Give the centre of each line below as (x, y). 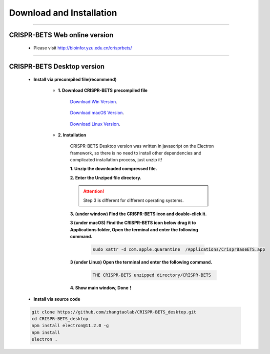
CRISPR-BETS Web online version (61, 35)
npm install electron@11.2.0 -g (70, 326)
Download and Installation (63, 13)
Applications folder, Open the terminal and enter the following (134, 229)
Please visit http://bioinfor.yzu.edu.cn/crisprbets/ (83, 48)
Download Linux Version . (95, 124)
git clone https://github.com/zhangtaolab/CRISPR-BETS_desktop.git (114, 312)
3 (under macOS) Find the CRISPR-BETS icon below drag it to (133, 223)
